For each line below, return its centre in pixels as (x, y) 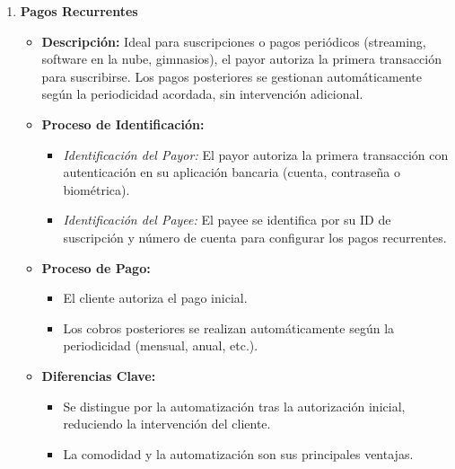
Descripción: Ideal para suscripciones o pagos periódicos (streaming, (234, 41)
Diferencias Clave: (99, 375)
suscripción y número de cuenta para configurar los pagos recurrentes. (255, 237)
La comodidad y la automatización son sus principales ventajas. (238, 453)
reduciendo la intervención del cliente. (167, 424)
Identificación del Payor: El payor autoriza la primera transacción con (256, 154)
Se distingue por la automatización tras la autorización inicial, (234, 406)
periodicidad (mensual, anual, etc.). (161, 345)
